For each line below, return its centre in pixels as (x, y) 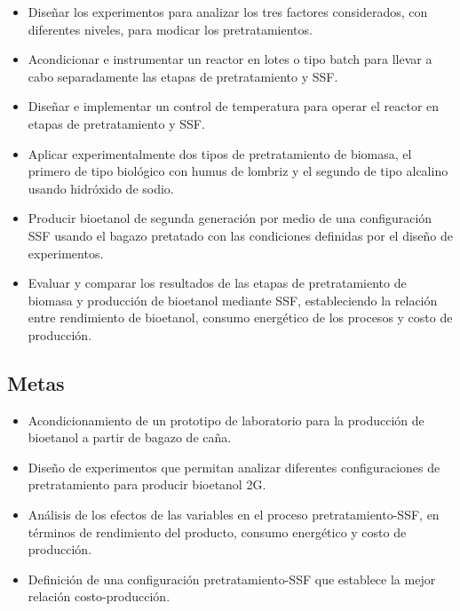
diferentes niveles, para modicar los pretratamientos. (170, 29)
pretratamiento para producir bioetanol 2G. (147, 484)
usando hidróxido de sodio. (101, 188)
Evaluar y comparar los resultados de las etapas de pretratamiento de (217, 283)
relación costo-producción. (99, 596)
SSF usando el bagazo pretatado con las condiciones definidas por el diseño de (241, 235)
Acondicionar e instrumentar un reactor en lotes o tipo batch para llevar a (230, 59)
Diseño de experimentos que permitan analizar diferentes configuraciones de (234, 467)
